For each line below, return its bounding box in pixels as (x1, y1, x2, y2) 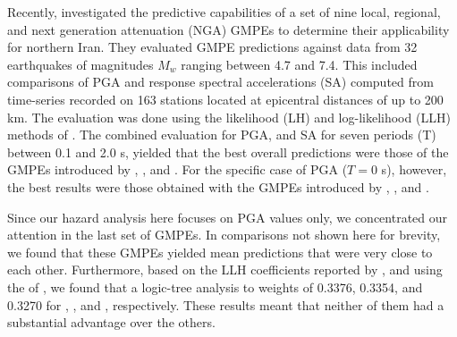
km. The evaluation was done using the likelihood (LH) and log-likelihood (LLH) (7, 107, 451, 126)
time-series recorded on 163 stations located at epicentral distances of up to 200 (7, 89, 444, 108)
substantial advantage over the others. (7, 313, 216, 332)
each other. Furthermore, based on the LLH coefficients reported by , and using (7, 260, 443, 279)
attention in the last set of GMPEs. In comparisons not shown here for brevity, (7, 225, 441, 244)
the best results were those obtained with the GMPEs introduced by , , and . (7, 177, 429, 196)
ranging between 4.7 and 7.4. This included (181, 55, 418, 73)
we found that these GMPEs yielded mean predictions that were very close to (7, 242, 433, 261)
